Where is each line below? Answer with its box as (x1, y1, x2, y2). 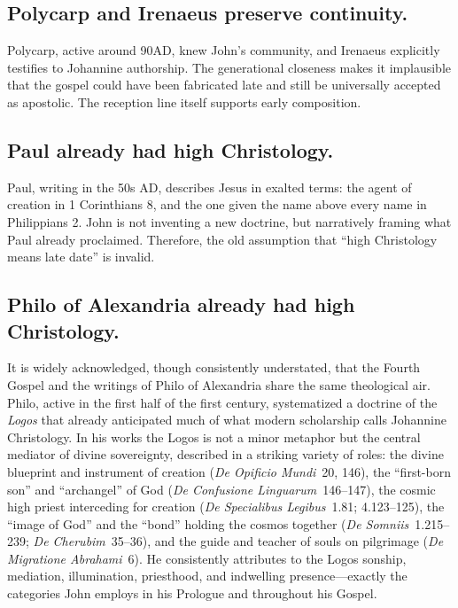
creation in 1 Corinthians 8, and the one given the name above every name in (7, 195, 427, 214)
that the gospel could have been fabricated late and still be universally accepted (7, 75, 441, 94)
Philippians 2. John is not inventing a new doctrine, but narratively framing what (7, 212, 452, 230)
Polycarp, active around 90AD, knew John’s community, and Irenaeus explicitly (7, 41, 440, 59)
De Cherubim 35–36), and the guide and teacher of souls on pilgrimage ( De (33, 532, 444, 550)
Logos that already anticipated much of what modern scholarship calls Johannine (7, 410, 447, 429)
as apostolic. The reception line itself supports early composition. (7, 92, 361, 111)
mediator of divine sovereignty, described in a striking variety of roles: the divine (7, 445, 444, 464)
